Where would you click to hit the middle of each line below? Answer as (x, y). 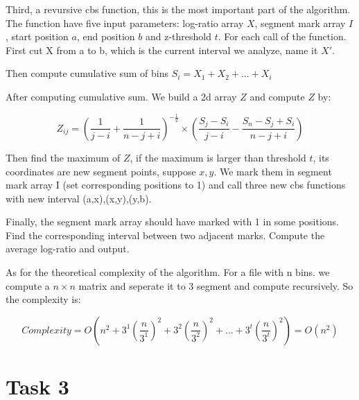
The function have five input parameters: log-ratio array (125, 23)
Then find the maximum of (63, 157)
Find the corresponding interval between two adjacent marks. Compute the (165, 235)
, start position (37, 36)
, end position (106, 36)
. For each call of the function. (282, 36)
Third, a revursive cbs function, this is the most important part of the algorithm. (178, 9)
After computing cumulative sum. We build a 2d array (121, 96)
